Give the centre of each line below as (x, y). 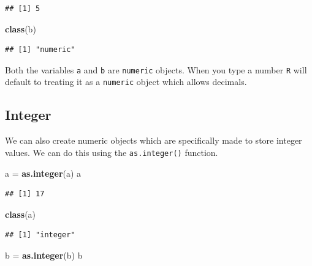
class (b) (21, 28)
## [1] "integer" (40, 235)
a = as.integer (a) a (43, 173)
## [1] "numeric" (40, 50)
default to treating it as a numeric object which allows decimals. (126, 82)
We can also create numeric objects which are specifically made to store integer (154, 140)
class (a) (21, 214)
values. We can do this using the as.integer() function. (112, 152)
